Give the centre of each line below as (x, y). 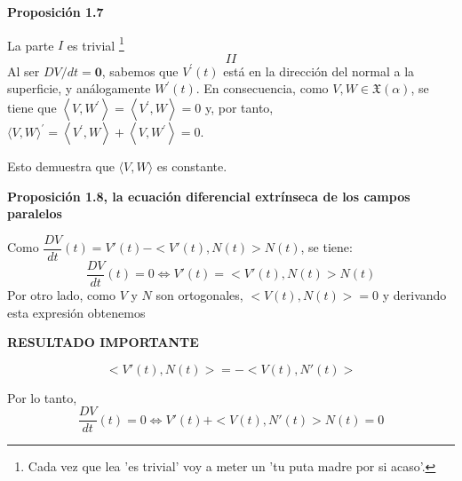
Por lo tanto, (42, 397)
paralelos (35, 213)
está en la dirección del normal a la (319, 71)
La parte (31, 45)
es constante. (192, 166)
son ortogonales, (199, 294)
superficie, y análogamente (79, 88)
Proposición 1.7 (56, 12)
